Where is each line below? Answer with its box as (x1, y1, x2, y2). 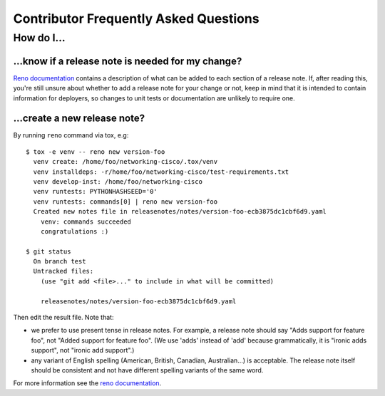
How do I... (13, 31, 66, 44)
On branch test (33, 257, 86, 266)
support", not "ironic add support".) (31, 346, 135, 355)
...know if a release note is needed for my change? (13, 55, 242, 67)
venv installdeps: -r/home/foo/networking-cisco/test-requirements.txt (33, 167, 289, 176)
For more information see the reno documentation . (13, 379, 162, 387)
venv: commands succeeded (40, 217, 132, 226)
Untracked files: (33, 267, 94, 276)
